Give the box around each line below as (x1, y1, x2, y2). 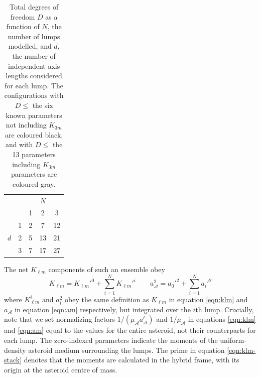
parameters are (11, 169, 57, 179)
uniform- (220, 335, 246, 345)
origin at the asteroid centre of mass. (4, 364, 117, 374)
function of (6, 21, 40, 32)
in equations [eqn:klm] (188, 314, 256, 324)
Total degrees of (9, 2, 59, 12)
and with (5, 139, 33, 150)
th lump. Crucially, (195, 304, 254, 314)
